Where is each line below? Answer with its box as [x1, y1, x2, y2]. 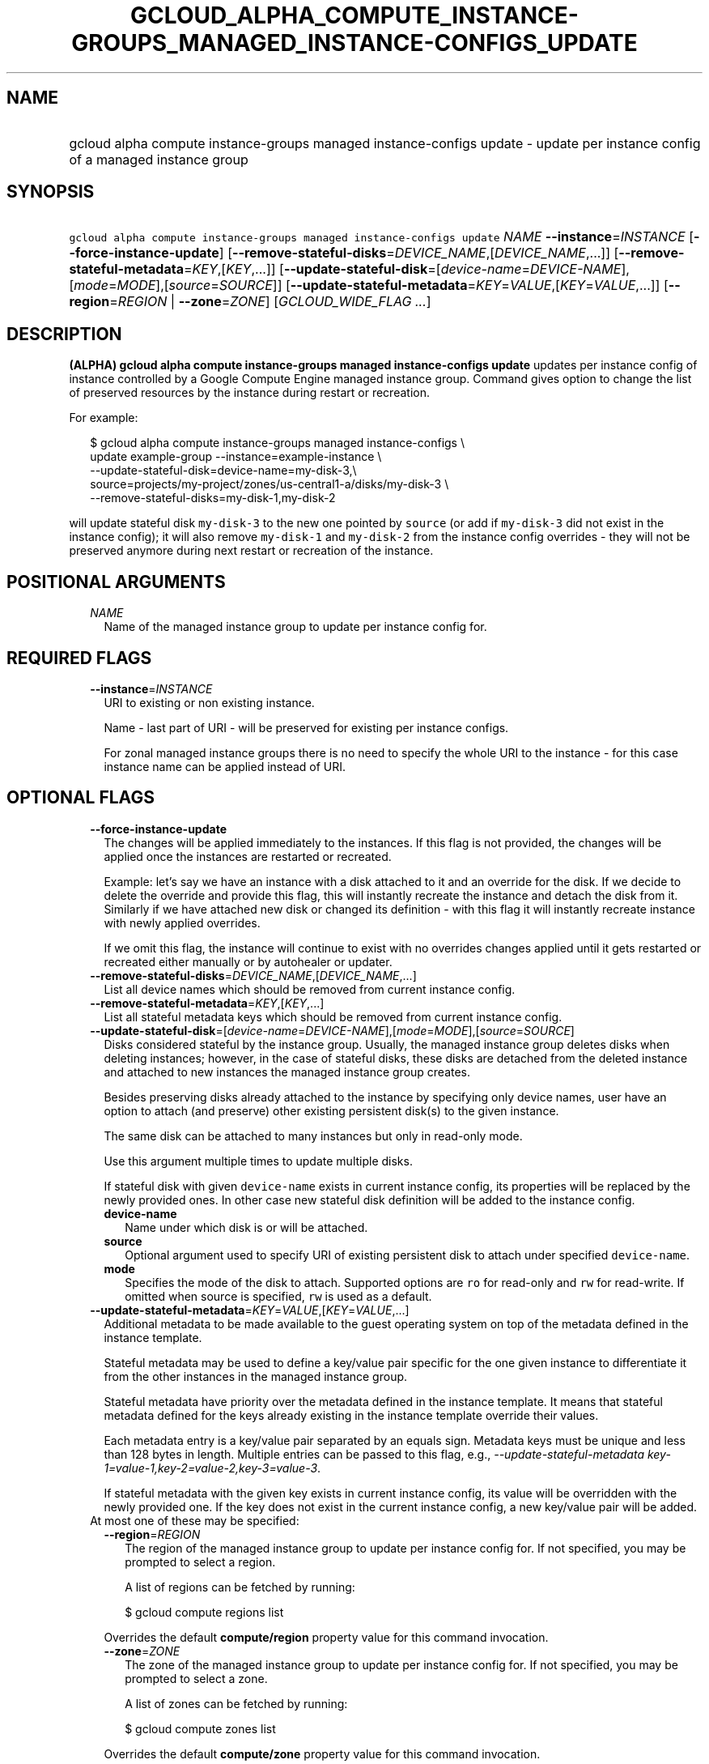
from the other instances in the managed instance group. [104, 1369, 408, 1383]
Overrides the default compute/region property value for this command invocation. [104, 1630, 549, 1644]
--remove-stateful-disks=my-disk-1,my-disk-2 [90, 491, 336, 505]
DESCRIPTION [6, 323, 122, 344]
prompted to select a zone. [125, 1671, 268, 1685]
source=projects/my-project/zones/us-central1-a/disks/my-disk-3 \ [90, 477, 449, 492]
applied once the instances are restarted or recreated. [104, 849, 392, 863]
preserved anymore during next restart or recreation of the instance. [69, 543, 434, 558]
